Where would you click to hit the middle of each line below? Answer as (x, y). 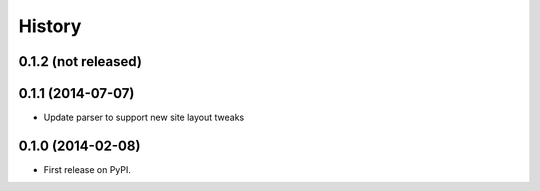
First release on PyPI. (87, 169)
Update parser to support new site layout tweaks (144, 117)
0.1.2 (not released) (80, 61)
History (50, 26)
